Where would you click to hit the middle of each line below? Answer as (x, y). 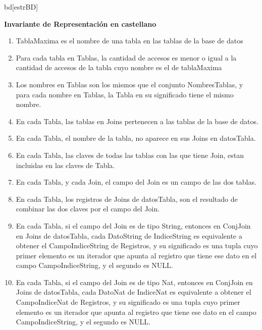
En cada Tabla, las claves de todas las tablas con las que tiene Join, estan (130, 155)
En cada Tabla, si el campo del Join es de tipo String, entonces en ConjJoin (133, 225)
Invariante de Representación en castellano (80, 23)
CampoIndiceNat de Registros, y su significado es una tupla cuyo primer (128, 302)
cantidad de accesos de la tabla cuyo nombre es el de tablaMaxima (119, 67)
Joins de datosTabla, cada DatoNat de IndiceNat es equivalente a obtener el (134, 292)
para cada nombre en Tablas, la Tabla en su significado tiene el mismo (125, 94)
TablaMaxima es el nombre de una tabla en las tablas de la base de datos (129, 41)
